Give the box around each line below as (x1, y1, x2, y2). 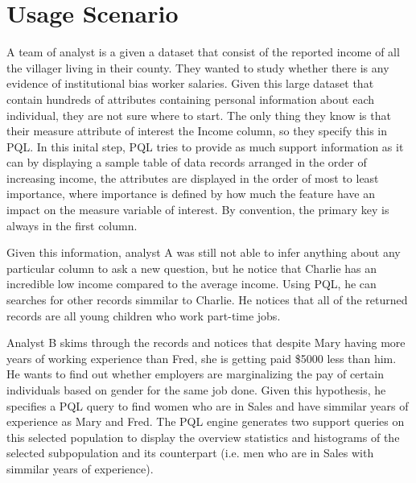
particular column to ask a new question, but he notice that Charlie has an (6, 259, 377, 276)
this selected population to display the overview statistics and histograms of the (6, 428, 400, 445)
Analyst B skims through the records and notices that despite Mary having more (6, 334, 406, 351)
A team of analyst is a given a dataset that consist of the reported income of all (6, 43, 400, 60)
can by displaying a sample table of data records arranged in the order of (6, 154, 367, 171)
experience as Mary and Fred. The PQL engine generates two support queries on (6, 413, 405, 430)
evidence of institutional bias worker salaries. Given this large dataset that (6, 75, 374, 92)
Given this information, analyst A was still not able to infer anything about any (6, 244, 401, 261)
